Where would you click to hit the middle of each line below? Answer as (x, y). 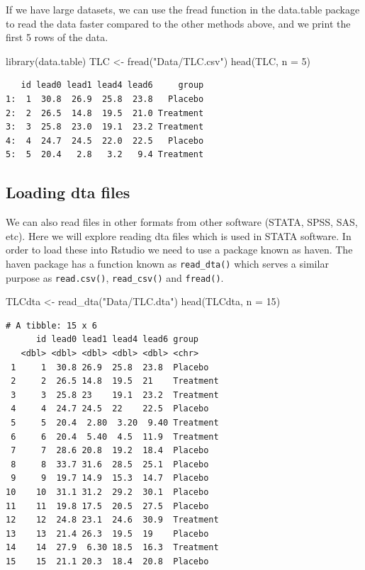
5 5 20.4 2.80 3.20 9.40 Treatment (115, 422)
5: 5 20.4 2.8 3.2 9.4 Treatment (105, 155)
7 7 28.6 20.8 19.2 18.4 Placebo (110, 451)
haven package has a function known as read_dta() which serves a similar (167, 263)
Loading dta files (68, 192)
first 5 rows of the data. (57, 37)
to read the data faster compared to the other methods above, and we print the (178, 23)
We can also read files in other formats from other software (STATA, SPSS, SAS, (182, 222)
